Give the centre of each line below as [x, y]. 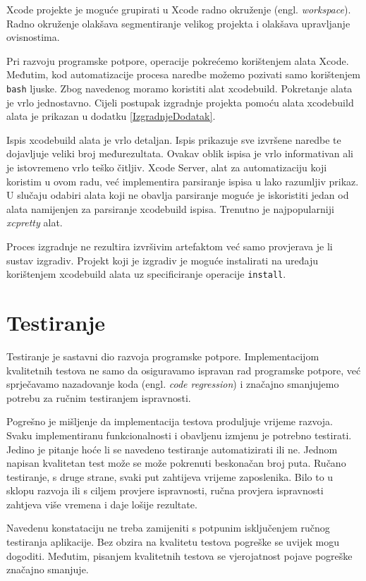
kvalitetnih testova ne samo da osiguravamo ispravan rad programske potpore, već [184, 370]
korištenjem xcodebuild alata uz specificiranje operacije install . [146, 274]
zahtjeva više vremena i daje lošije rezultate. [102, 504]
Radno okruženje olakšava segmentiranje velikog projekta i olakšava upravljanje [178, 23]
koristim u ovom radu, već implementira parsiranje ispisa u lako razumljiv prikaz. [183, 181]
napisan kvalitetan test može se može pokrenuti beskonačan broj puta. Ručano [176, 463]
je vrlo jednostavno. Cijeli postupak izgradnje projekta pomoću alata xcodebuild [180, 102]
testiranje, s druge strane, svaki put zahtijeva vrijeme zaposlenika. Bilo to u [170, 476]
